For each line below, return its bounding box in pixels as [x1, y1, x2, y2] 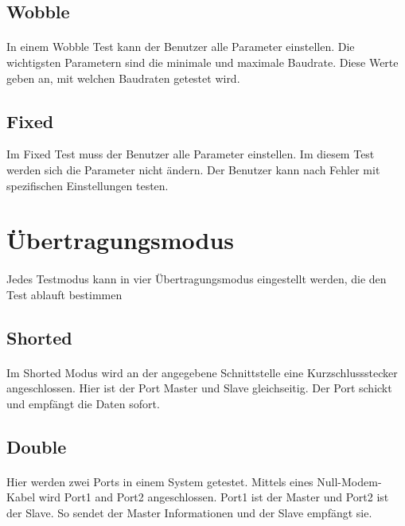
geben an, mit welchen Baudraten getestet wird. [6, 69, 240, 86]
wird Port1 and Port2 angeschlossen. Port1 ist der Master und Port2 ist [38, 489, 389, 505]
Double [6, 434, 67, 458]
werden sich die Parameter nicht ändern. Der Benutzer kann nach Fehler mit [6, 161, 380, 177]
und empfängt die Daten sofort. [6, 395, 160, 411]
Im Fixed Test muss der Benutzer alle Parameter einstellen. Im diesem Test [6, 146, 375, 162]
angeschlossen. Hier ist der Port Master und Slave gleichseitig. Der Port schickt [6, 380, 392, 396]
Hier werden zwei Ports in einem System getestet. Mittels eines [6, 473, 313, 489]
